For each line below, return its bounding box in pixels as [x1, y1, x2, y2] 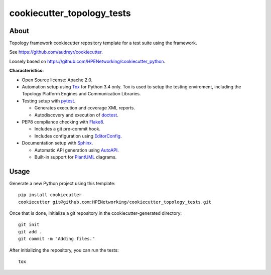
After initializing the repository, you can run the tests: [9, 247, 119, 253]
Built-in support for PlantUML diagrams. [34, 154, 117, 160]
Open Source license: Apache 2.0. [22, 77, 93, 83]
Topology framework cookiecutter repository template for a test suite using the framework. [9, 40, 198, 46]
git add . [18, 229, 42, 234]
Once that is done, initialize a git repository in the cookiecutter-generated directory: [9, 210, 182, 216]
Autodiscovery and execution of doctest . [34, 112, 119, 118]
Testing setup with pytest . [22, 98, 75, 104]
